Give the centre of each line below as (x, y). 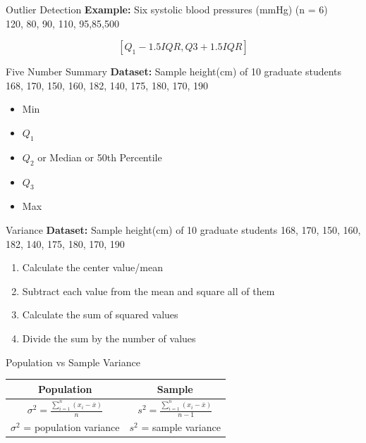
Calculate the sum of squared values (100, 314)
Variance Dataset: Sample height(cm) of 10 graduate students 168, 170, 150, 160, (183, 229)
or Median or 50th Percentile (100, 157)
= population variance (72, 427)
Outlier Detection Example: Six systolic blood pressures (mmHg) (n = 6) (167, 9)
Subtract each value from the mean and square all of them (148, 291)
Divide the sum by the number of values (109, 338)
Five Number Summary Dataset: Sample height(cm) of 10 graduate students (174, 71)
